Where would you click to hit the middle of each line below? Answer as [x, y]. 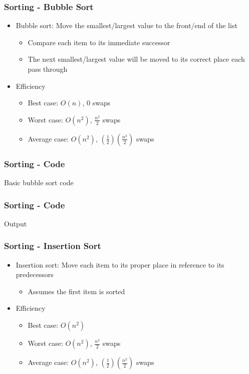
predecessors [35, 274]
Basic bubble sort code [39, 182]
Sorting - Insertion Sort [53, 246]
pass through [48, 69]
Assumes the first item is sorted [76, 291]
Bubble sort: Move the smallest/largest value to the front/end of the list [127, 25]
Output [16, 223]
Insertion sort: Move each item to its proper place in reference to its [120, 264]
